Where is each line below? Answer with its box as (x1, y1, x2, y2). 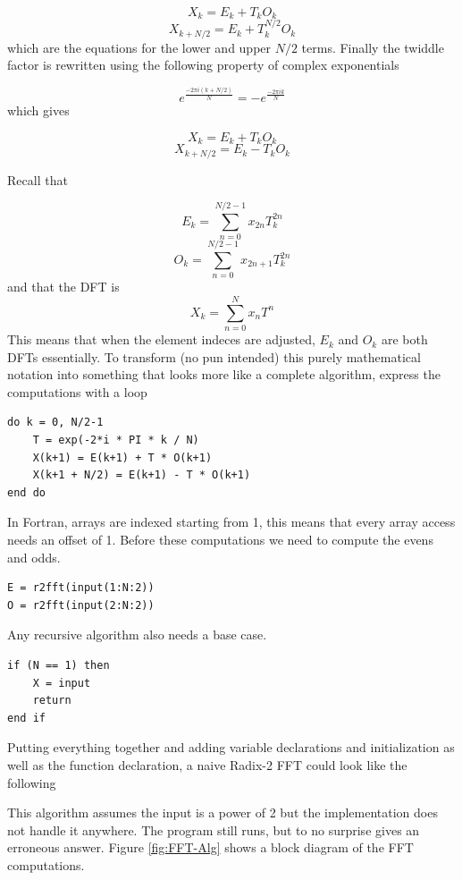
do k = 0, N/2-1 (7, 416, 104, 429)
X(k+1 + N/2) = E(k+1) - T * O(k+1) (32, 469, 251, 482)
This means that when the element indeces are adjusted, (7, 330, 315, 349)
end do (7, 486, 46, 499)
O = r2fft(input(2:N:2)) (7, 598, 155, 612)
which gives (7, 101, 70, 119)
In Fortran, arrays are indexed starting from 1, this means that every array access (7, 512, 456, 531)
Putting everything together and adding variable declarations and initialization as (7, 738, 455, 757)
